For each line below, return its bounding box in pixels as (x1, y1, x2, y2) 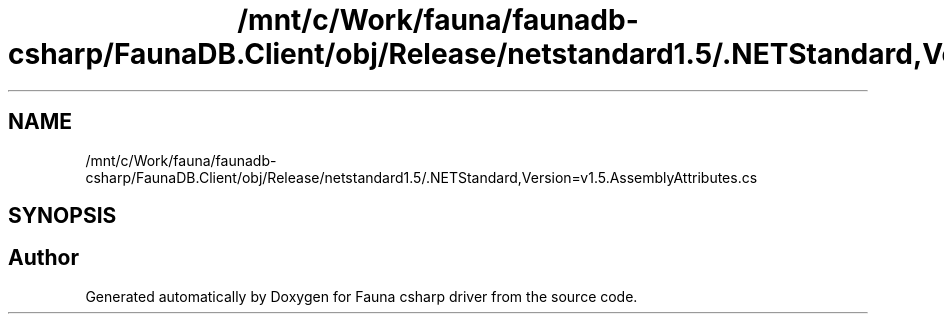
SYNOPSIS (8, 203, 117, 229)
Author (8, 245, 79, 271)
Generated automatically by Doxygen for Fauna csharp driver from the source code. (85, 287, 638, 305)
